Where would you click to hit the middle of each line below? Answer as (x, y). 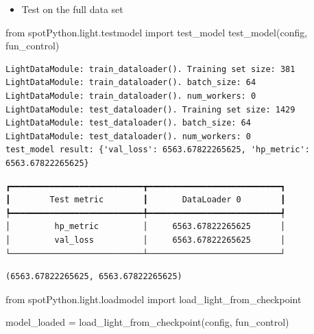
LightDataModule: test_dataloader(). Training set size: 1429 (150, 109)
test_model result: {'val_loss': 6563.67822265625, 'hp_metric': (158, 150)
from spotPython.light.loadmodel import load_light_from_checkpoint (154, 299)
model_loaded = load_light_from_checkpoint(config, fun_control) (147, 322)
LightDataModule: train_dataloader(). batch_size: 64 (131, 83)
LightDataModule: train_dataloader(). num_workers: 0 (131, 96)
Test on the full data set (72, 9)
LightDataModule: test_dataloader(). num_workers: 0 (128, 136)
